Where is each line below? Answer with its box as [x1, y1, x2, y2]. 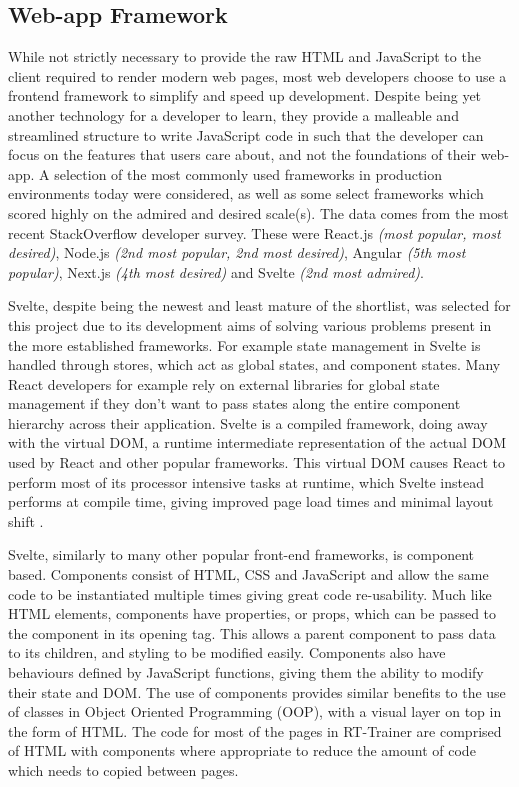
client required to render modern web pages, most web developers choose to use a [8, 65, 507, 86]
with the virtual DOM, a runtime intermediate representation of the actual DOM [8, 432, 507, 453]
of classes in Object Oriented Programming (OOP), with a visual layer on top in [8, 701, 502, 722]
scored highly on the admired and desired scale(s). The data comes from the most [8, 202, 509, 223]
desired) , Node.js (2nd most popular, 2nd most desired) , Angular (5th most [8, 242, 466, 263]
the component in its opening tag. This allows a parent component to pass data [8, 622, 496, 643]
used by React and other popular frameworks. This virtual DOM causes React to [8, 452, 505, 473]
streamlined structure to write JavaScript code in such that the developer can [8, 124, 484, 145]
